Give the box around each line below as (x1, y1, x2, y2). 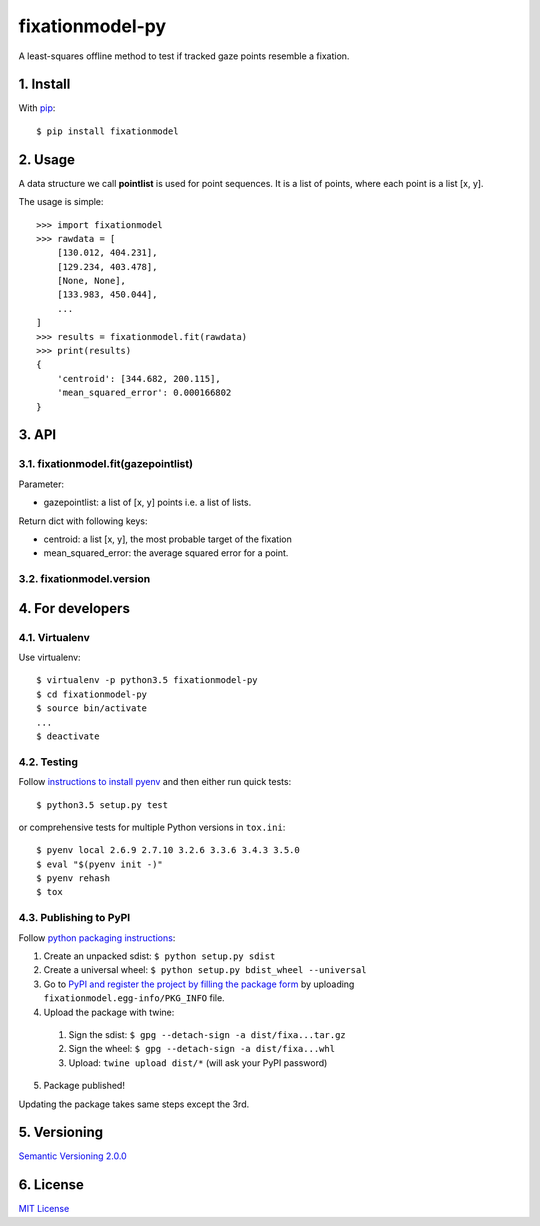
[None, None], (56, 275, 127, 287)
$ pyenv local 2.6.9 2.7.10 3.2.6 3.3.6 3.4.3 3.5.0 (36, 845, 300, 856)
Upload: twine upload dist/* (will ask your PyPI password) (68, 1056, 328, 1069)
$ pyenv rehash (36, 873, 111, 884)
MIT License (18, 1203, 70, 1215)
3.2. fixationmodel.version (18, 572, 151, 586)
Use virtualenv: (18, 651, 81, 664)
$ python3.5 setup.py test (36, 799, 169, 810)
